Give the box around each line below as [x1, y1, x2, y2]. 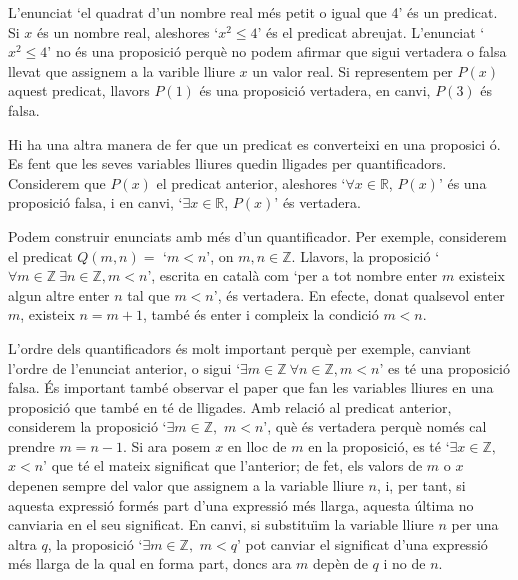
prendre [8, 435, 55, 456]
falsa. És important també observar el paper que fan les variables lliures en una [8, 377, 494, 398]
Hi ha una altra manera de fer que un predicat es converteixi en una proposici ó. [8, 133, 501, 154]
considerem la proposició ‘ [8, 416, 167, 437]
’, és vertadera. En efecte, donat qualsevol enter [213, 284, 505, 305]
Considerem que [8, 172, 106, 193]
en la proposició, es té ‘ [308, 435, 450, 456]
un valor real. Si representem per [252, 60, 453, 81]
